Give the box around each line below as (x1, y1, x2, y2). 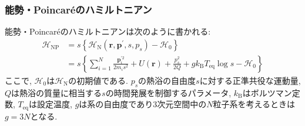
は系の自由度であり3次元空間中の (79, 98, 207, 110)
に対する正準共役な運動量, (199, 74, 301, 86)
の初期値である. (68, 74, 128, 86)
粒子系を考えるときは (213, 98, 296, 110)
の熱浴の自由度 (138, 74, 196, 86)
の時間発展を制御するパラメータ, (105, 86, 232, 98)
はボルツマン (242, 86, 292, 98)
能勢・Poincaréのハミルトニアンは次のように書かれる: (5, 25, 211, 38)
